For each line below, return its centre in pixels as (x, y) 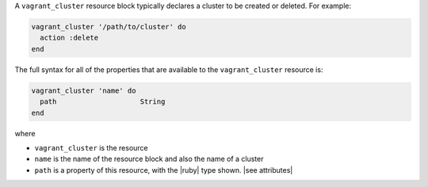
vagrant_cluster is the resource (91, 147)
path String (103, 102)
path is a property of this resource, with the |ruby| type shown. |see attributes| (164, 170)
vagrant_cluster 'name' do (84, 90)
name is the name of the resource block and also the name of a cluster (149, 159)
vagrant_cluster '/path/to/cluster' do (109, 27)
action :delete (69, 38)
